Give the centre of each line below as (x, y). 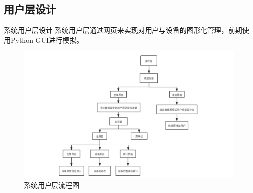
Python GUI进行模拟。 (47, 39)
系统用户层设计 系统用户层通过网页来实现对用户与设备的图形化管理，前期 (123, 30)
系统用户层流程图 (51, 185)
